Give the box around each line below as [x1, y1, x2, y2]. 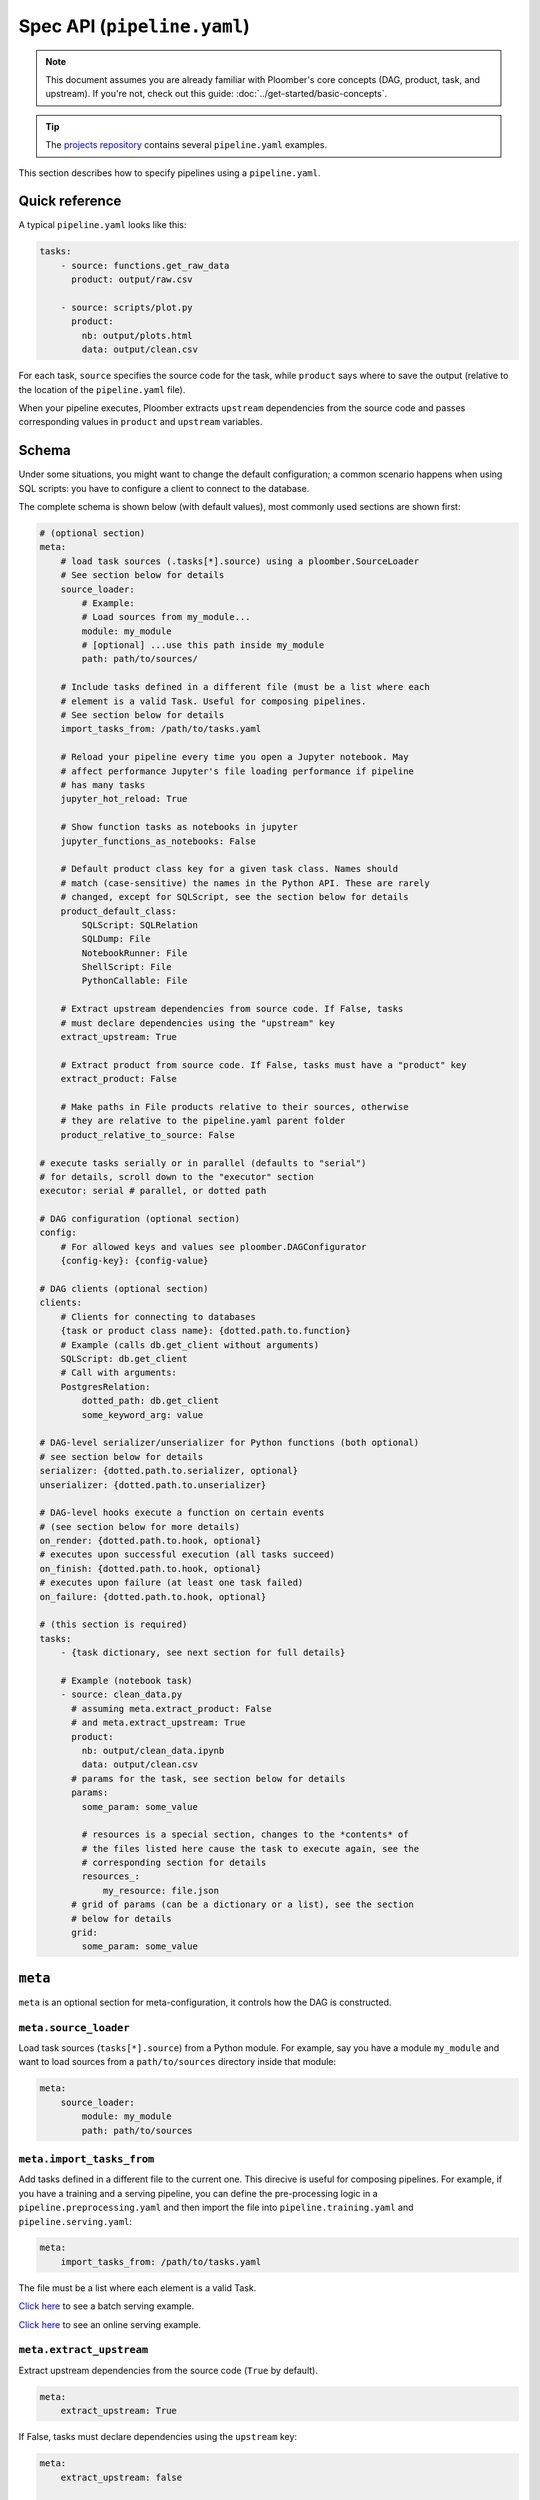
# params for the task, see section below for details [71, 1773, 346, 1784]
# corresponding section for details [81, 1857, 267, 1869]
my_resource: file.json [102, 1885, 220, 1896]
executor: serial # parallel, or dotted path [39, 1185, 267, 1197]
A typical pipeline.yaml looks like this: [18, 219, 187, 231]
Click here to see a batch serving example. [18, 2300, 195, 2312]
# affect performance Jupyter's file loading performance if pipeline [60, 765, 415, 777]
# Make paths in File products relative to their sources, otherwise [60, 1101, 409, 1112]
